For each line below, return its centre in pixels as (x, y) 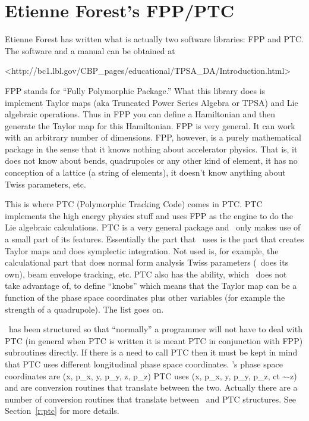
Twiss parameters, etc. (45, 184)
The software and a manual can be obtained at (90, 50)
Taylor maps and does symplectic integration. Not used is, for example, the (142, 250)
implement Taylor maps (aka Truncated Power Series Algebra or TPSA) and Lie (152, 102)
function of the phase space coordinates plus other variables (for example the (145, 297)
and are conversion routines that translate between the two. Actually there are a (151, 387)
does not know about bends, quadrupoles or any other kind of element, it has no (151, 160)
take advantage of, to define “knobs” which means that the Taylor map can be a (151, 286)
